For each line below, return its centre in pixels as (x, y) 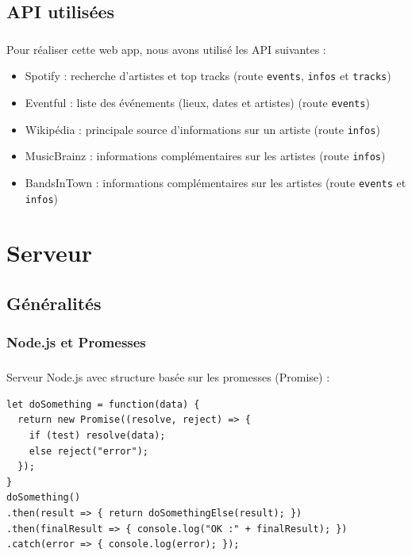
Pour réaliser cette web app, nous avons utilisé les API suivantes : (166, 49)
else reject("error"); (89, 451)
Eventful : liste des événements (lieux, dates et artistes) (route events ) (197, 102)
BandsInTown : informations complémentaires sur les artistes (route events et (216, 182)
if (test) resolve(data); (97, 435)
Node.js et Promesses (76, 342)
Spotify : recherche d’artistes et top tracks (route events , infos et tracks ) (208, 76)
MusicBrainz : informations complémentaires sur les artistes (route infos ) (205, 156)
